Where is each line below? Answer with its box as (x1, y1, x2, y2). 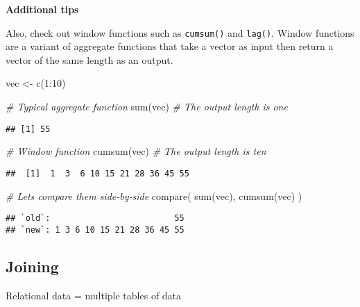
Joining (6, 255, 59, 276)
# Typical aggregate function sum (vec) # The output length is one (6, 99, 288, 114)
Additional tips (6, 2, 79, 16)
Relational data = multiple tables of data (6, 288, 182, 302)
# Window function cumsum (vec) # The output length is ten (6, 144, 266, 158)
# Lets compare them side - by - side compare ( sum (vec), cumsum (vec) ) (6, 188, 302, 203)
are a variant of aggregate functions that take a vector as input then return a (6, 39, 334, 53)
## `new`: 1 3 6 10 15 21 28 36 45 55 (6, 224, 185, 235)
